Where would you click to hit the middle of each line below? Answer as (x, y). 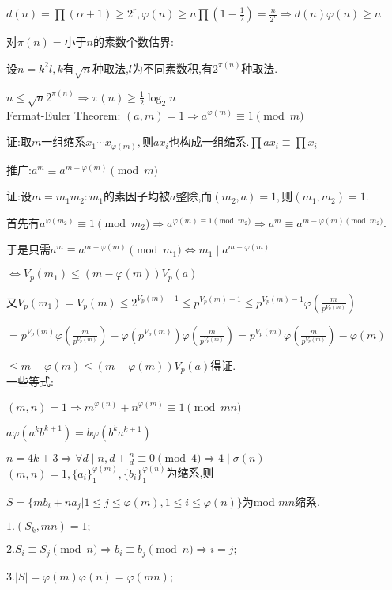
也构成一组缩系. (209, 141)
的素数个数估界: (133, 41)
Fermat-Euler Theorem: (64, 114)
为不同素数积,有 (172, 68)
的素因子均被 (137, 196)
